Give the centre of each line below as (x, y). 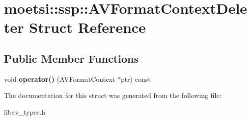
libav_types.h (25, 111)
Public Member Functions (71, 58)
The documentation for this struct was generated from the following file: (113, 95)
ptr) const (136, 79)
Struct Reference (87, 27)
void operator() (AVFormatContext (60, 79)
